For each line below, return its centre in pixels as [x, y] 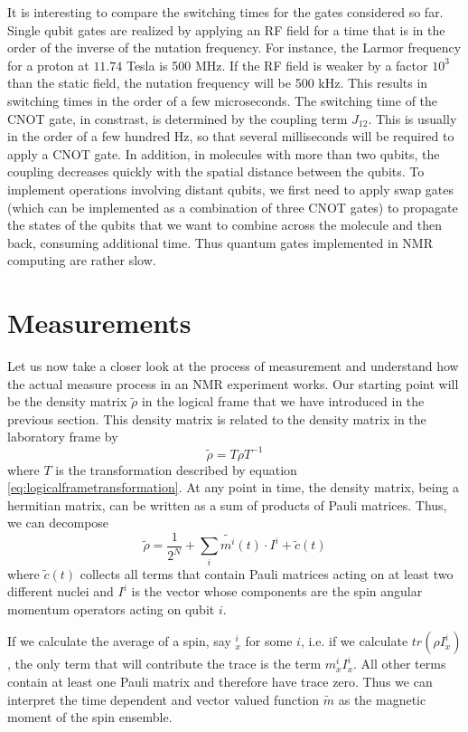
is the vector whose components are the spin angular [277, 591]
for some [269, 641]
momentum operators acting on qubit [111, 608]
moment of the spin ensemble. [90, 717]
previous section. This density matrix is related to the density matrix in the [217, 418]
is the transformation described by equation [176, 469]
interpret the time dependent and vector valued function [164, 699]
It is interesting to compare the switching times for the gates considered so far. [225, 12]
